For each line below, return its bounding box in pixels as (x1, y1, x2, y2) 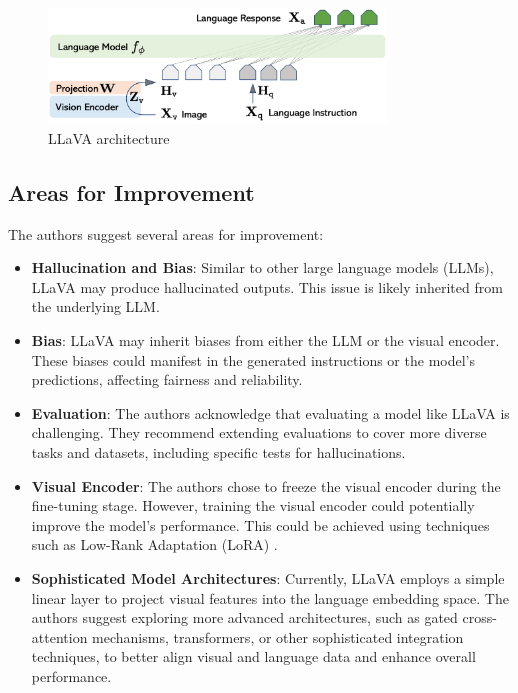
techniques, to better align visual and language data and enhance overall (31, 646, 476, 667)
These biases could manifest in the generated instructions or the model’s (31, 349, 475, 370)
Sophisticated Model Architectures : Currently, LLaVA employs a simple (31, 567, 505, 588)
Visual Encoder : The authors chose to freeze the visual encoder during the (31, 475, 501, 496)
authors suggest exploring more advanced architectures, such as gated (31, 607, 458, 628)
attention (31, 626, 88, 647)
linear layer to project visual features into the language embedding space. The (31, 587, 509, 608)
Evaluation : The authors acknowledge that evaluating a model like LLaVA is (31, 402, 510, 423)
